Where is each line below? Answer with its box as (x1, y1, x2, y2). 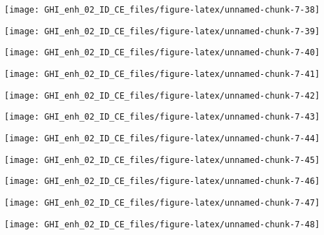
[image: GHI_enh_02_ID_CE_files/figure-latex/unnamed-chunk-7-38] (4, 5, 321, 15)
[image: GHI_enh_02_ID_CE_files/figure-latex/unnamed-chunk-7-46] (4, 176, 321, 187)
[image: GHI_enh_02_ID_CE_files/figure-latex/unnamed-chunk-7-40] (4, 48, 321, 58)
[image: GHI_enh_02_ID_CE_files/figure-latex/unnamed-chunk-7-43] (4, 112, 321, 122)
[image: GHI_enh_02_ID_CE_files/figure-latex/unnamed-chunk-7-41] (4, 69, 321, 79)
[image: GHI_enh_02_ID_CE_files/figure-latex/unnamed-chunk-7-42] (4, 90, 321, 101)
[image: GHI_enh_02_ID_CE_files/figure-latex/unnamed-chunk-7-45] (4, 155, 321, 165)
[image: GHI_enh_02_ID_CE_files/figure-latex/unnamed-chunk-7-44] (4, 133, 321, 143)
